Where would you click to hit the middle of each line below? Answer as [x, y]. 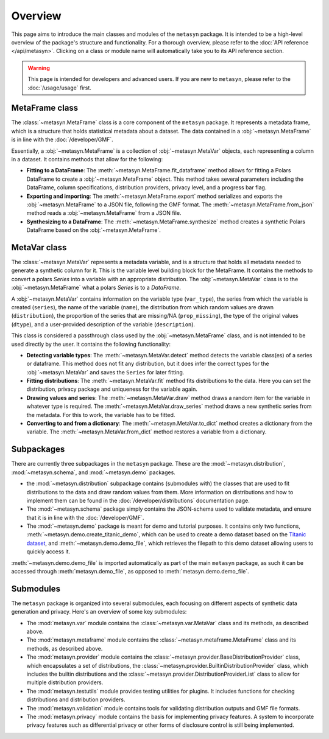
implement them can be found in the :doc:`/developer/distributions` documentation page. [138, 500]
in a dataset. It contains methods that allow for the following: [87, 159]
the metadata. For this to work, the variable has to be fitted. [101, 415]
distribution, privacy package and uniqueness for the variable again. [112, 389]
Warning [39, 68]
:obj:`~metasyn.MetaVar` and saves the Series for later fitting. [105, 372]
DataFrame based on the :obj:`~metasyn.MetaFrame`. [94, 230]
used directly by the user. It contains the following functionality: [91, 344]
